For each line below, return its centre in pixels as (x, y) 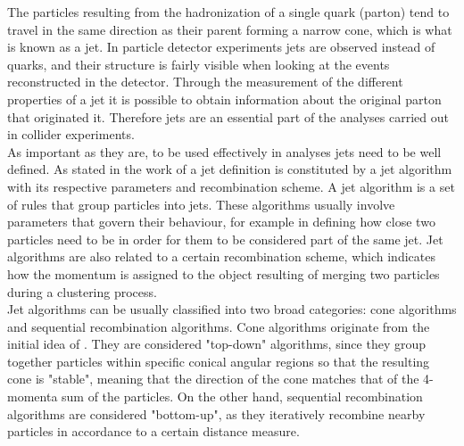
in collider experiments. (71, 134)
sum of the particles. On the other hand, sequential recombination (242, 396)
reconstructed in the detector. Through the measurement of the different (205, 82)
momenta (33, 396)
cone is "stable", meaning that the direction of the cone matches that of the (213, 379)
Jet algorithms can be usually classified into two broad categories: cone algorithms (232, 309)
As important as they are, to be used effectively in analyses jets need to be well (224, 151)
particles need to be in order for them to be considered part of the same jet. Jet (225, 239)
